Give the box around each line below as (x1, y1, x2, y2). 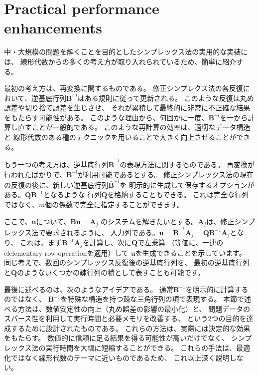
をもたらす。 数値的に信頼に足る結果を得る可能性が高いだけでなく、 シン (4, 333, 245, 343)
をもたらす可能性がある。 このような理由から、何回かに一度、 (4, 112, 209, 122)
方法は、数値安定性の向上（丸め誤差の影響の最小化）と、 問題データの (17, 303, 251, 314)
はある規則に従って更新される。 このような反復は (77, 92, 240, 103)
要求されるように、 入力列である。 (45, 227, 159, 237)
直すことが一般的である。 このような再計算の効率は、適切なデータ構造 (17, 122, 251, 132)
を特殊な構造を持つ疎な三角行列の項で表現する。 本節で (60, 294, 245, 304)
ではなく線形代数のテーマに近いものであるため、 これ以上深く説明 (10, 352, 230, 363)
